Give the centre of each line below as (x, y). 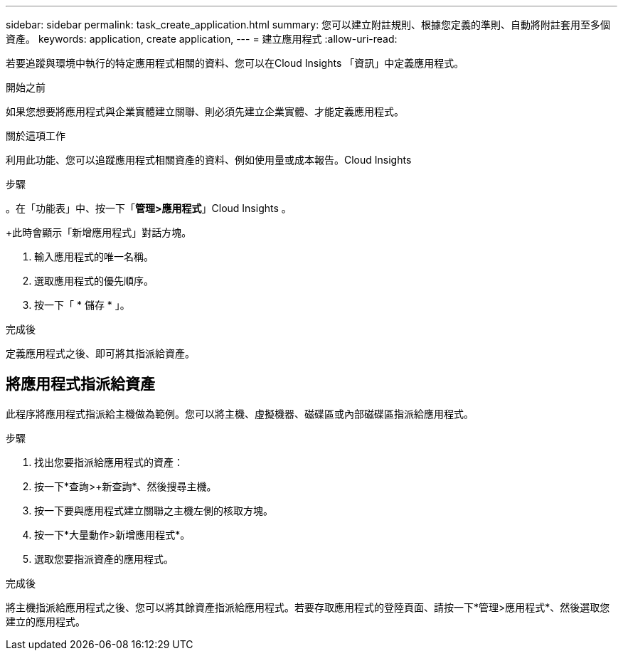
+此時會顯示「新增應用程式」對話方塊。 (99, 232)
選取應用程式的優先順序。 (94, 281)
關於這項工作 (36, 136)
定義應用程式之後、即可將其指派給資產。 (100, 353)
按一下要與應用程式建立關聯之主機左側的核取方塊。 (154, 510)
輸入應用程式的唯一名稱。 (94, 256)
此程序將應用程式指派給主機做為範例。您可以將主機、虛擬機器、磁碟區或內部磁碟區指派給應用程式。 (240, 413)
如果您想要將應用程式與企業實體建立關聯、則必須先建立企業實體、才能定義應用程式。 (205, 111)
